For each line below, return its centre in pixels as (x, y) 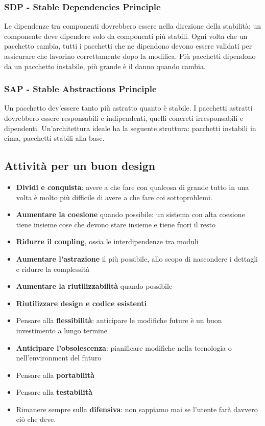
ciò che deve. (36, 419)
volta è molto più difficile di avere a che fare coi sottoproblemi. (114, 197)
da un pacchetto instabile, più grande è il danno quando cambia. (105, 66)
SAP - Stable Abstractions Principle (80, 89)
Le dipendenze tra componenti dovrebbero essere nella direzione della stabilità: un (133, 26)
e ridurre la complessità (53, 269)
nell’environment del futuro (59, 358)
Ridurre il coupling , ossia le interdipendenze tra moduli (107, 241)
